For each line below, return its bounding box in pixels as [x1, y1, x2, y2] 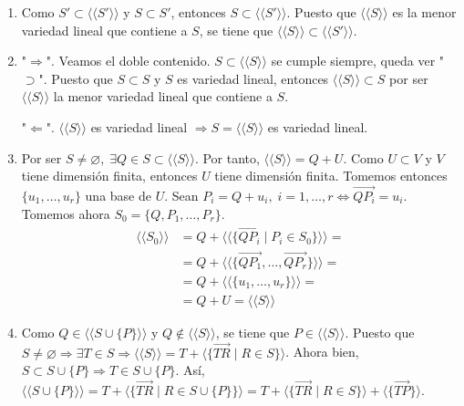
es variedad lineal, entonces [177, 68, 329, 88]
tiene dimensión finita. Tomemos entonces [214, 166, 448, 185]
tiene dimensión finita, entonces [21, 166, 198, 185]
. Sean [164, 185, 199, 204]
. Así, [175, 360, 205, 380]
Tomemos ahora [21, 203, 110, 223]
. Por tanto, [194, 148, 260, 167]
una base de [85, 185, 151, 204]
